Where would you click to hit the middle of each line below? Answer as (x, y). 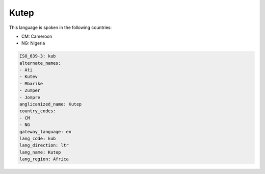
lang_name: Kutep (40, 152)
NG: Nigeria (33, 43)
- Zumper (30, 90)
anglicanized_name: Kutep (51, 104)
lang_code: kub (38, 138)
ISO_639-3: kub (38, 56)
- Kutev (28, 77)
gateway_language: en (45, 132)
